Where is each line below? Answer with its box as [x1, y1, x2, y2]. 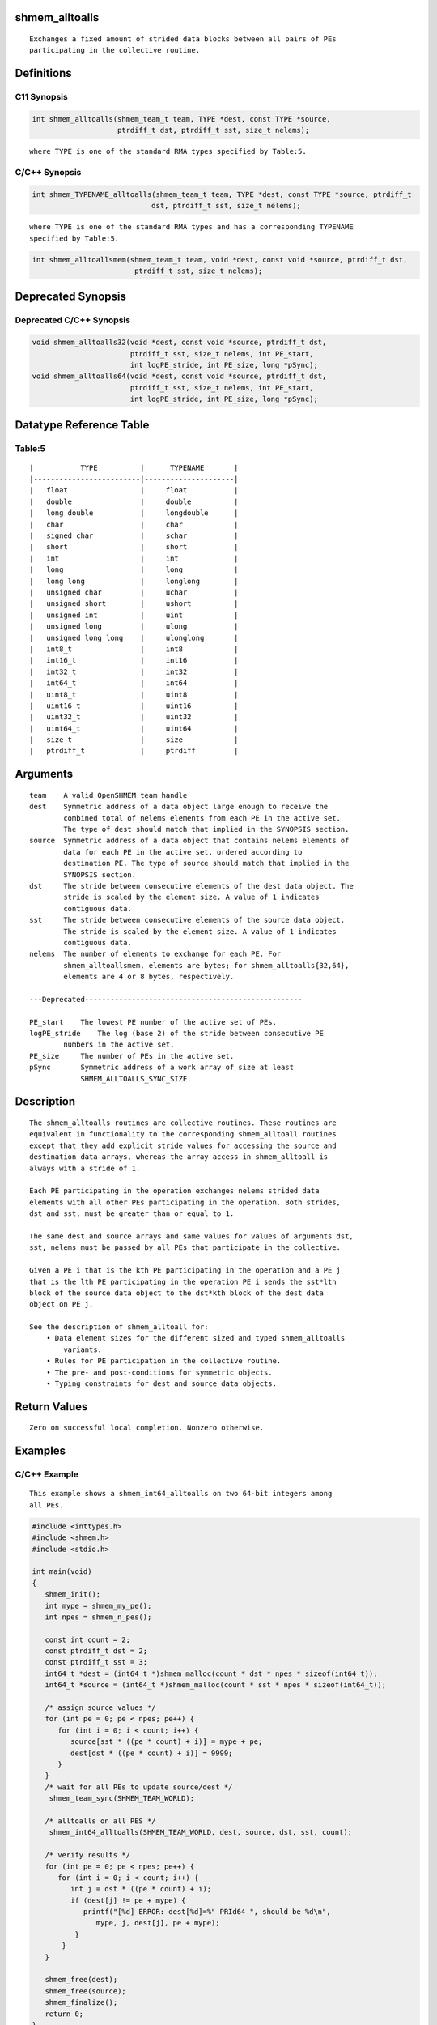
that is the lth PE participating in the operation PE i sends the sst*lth [29, 1277, 337, 1286]
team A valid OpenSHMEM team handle [29, 791, 188, 799]
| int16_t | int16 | [29, 656, 239, 665]
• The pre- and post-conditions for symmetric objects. [45, 1367, 273, 1377]
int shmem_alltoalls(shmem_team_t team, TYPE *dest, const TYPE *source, [32, 114, 331, 123]
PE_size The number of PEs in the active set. [29, 1051, 235, 1060]
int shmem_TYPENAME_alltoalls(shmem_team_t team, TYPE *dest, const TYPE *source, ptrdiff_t [32, 190, 412, 198]
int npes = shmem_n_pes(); [45, 1612, 152, 1622]
